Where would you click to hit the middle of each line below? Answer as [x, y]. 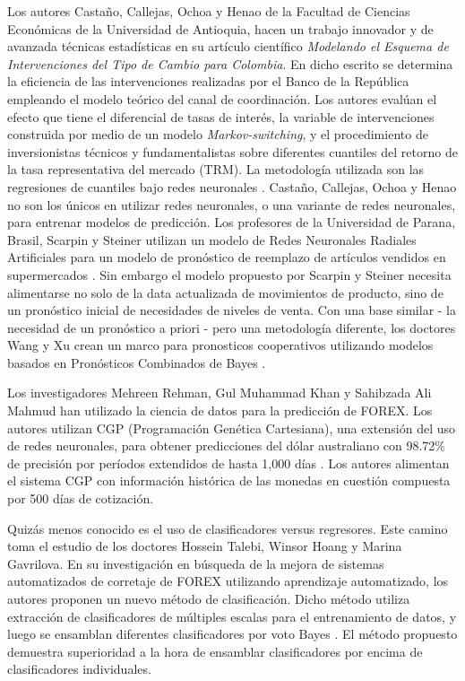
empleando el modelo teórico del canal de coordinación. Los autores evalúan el [222, 98]
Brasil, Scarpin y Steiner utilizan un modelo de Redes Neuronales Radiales [212, 239]
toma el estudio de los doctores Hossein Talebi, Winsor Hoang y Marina [205, 546]
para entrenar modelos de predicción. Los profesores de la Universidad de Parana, [232, 222]
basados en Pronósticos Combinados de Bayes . [137, 362]
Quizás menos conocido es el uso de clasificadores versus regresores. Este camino [228, 528]
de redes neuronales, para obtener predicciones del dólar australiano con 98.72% [227, 445]
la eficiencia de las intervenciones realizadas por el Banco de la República [208, 81]
